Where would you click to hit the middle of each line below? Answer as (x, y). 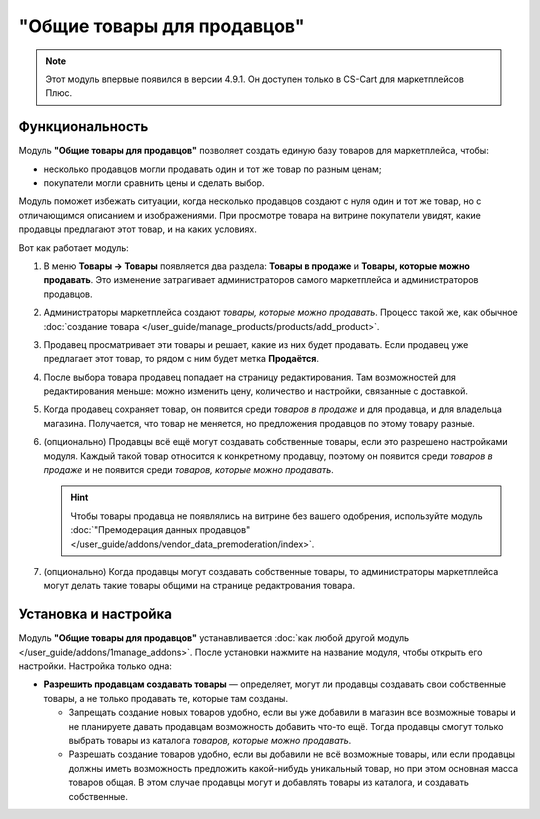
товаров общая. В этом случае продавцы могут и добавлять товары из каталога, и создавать (269, 782)
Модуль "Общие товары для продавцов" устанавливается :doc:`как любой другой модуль (214, 638)
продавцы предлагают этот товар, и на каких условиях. (137, 229)
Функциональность (83, 126)
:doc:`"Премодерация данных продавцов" (160, 530)
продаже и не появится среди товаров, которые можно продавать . (188, 470)
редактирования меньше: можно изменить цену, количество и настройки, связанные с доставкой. (256, 391)
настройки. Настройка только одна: (95, 666)
